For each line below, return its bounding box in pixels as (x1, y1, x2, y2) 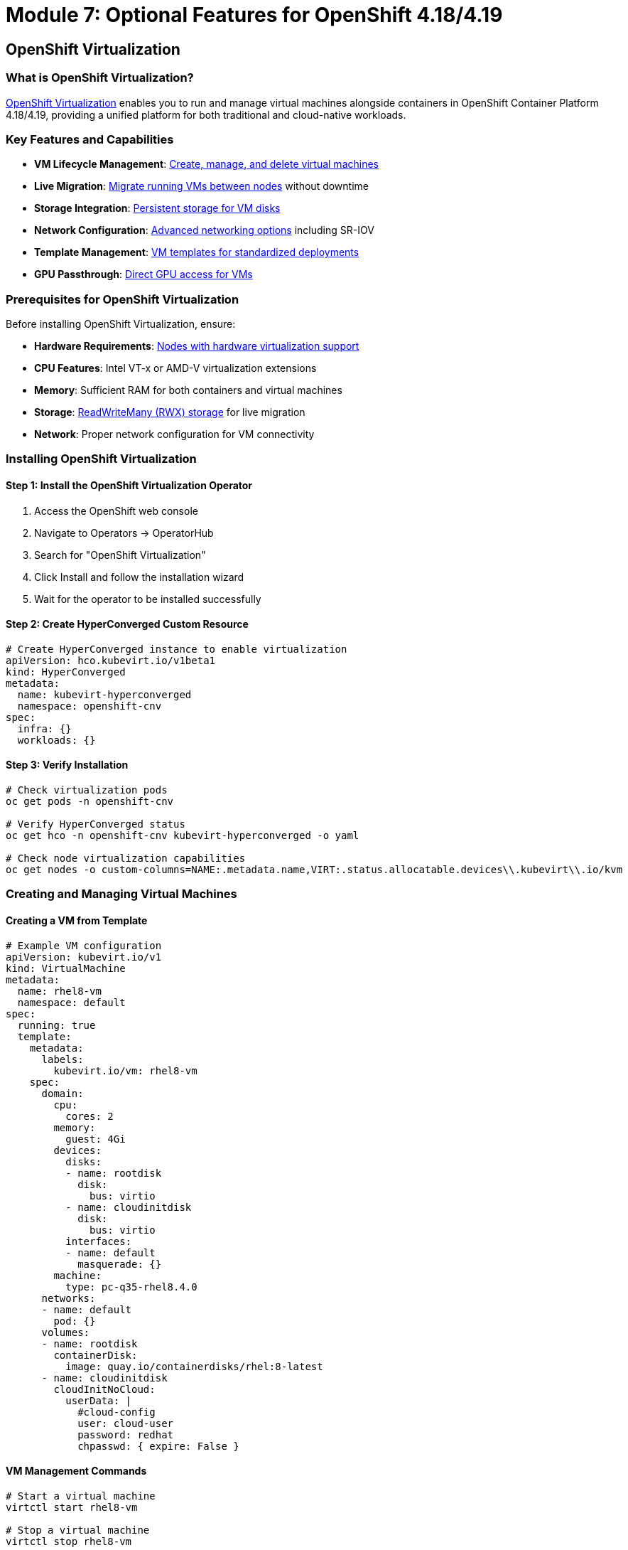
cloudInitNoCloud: (53, 1383, 156, 1395)
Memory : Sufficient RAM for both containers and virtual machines (34, 384, 342, 397)
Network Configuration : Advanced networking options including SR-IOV (34, 224, 374, 237)
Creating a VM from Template (6, 914, 148, 927)
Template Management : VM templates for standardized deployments (34, 246, 359, 259)
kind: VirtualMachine (6, 962, 126, 974)
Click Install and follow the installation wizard (34, 570, 244, 583)
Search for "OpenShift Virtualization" (34, 548, 206, 561)
